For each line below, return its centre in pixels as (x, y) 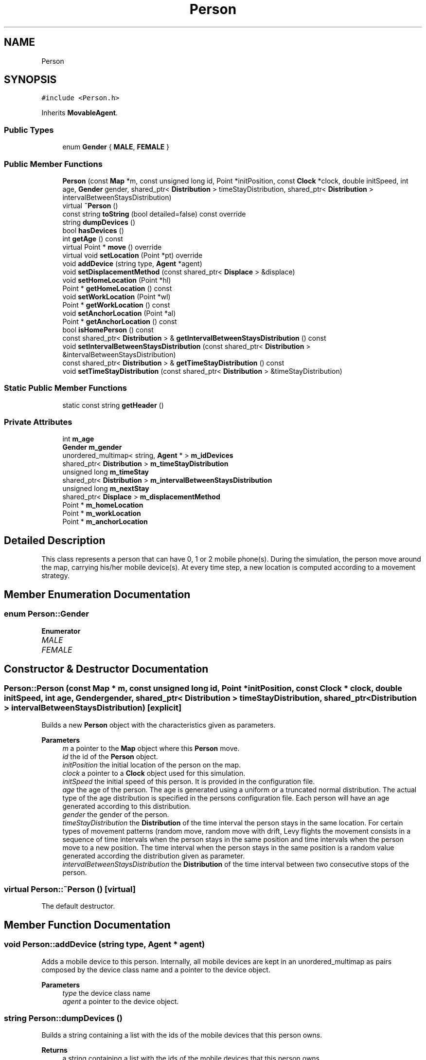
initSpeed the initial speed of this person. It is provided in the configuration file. (189, 781)
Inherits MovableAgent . (80, 113)
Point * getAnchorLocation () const (120, 321)
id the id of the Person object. (110, 756)
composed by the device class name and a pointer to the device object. (156, 969)
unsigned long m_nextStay (106, 489)
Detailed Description (55, 540)
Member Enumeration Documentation (97, 594)
